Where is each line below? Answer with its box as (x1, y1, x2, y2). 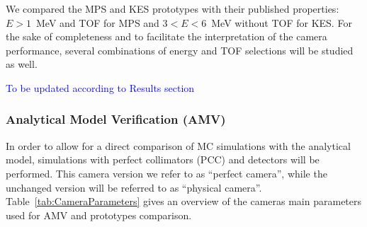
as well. (6, 57, 38, 71)
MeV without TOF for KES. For (211, 15, 352, 30)
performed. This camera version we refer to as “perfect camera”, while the (6, 165, 327, 180)
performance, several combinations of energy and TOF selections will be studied (6, 42, 354, 57)
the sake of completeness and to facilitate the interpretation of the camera (6, 29, 327, 44)
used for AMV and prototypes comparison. (6, 207, 192, 222)
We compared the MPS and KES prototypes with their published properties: (6, 1, 339, 16)
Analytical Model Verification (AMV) (6, 110, 226, 128)
